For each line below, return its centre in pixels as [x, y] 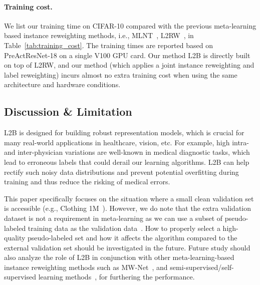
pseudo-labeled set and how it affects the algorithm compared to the [133, 238]
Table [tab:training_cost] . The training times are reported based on [108, 45]
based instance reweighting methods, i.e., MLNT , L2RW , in [99, 35]
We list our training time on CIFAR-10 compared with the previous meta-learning [130, 25]
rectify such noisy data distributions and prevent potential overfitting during [121, 172]
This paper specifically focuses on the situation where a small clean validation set [129, 198]
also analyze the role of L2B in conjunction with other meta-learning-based [119, 257]
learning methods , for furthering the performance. [116, 277]
